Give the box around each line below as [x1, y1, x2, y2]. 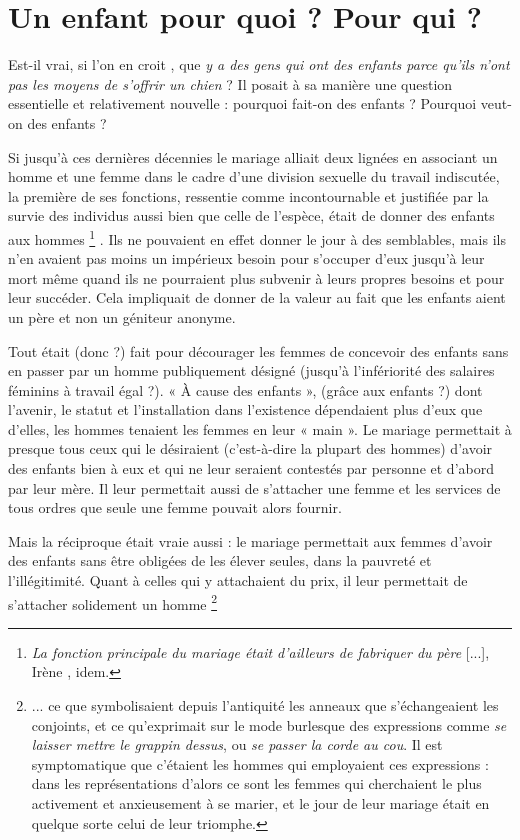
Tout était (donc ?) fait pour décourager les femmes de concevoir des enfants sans [8, 340, 509, 361]
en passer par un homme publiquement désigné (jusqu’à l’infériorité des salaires [8, 360, 495, 381]
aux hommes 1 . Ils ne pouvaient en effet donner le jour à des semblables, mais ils [8, 225, 506, 249]
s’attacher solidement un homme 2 [8, 590, 218, 614]
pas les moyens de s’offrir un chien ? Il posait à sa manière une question [8, 73, 453, 94]
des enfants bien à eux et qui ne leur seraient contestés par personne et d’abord [8, 458, 494, 479]
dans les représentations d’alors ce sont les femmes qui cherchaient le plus [31, 773, 482, 794]
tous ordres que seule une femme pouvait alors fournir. [8, 497, 342, 518]
